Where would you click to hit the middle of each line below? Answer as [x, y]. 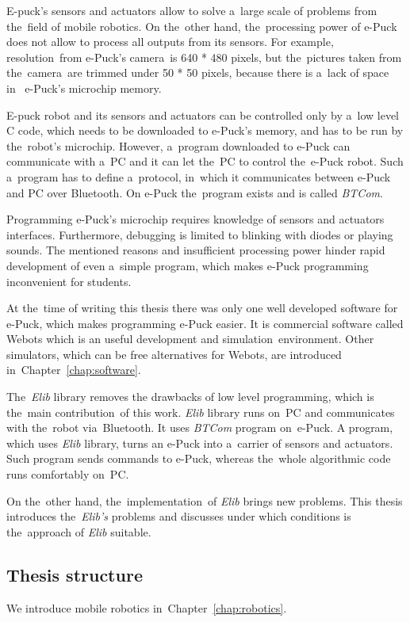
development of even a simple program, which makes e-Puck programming [188, 265]
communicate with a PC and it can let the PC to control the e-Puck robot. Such [205, 161]
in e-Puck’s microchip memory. [84, 88]
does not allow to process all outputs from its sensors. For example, [170, 42]
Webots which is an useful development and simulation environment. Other [190, 339]
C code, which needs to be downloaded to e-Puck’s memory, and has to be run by [205, 130]
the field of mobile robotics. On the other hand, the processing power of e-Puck [202, 26]
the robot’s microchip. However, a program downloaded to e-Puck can [178, 145]
